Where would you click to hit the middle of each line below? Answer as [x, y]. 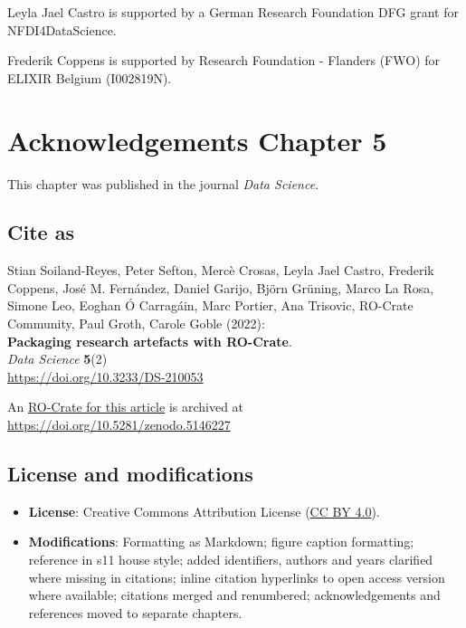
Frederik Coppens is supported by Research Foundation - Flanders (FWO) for [224, 60]
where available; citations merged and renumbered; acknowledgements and [234, 595]
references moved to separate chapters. [135, 612]
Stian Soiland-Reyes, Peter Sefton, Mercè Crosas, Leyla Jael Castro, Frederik [221, 270]
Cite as [41, 232]
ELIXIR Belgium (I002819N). [90, 77]
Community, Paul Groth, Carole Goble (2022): [136, 324]
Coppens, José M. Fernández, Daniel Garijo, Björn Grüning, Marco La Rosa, [221, 287]
